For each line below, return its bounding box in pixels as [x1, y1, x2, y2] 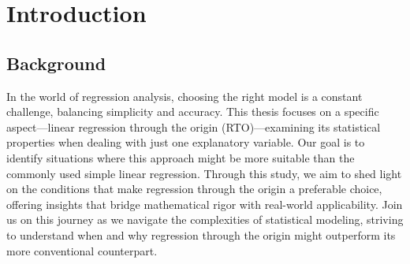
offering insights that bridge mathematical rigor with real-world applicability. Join [6, 195, 403, 212]
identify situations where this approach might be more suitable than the [6, 149, 355, 165]
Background [6, 50, 106, 75]
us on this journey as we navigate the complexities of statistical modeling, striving [6, 211, 404, 228]
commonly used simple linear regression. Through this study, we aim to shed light [6, 165, 402, 181]
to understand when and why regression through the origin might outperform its [6, 226, 396, 243]
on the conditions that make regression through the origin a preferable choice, [6, 180, 382, 197]
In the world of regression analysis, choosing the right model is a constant [6, 87, 363, 104]
